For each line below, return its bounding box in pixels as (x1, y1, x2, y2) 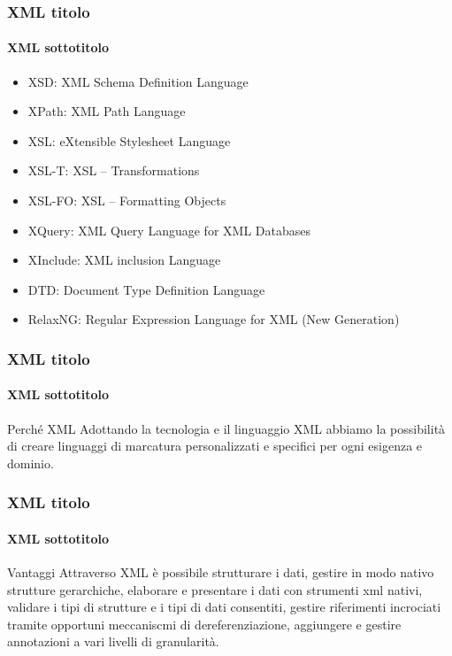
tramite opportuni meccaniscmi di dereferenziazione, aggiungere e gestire (7, 614, 402, 633)
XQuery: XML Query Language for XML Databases (27, 220, 310, 239)
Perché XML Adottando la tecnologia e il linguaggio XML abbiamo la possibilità (7, 419, 446, 437)
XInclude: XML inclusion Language (27, 251, 221, 269)
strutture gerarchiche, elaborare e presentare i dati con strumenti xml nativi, (7, 580, 423, 598)
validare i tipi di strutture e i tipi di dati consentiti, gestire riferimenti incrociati (7, 598, 441, 616)
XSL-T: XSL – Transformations (27, 161, 200, 180)
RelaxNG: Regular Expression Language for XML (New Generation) (27, 310, 400, 328)
